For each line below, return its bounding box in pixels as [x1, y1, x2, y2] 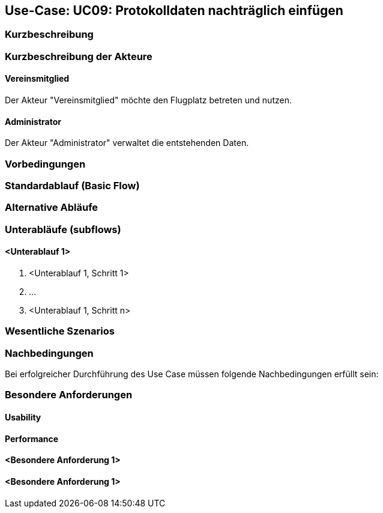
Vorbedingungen [5, 157, 86, 170]
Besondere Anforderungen [5, 389, 133, 401]
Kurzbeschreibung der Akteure [5, 50, 152, 62]
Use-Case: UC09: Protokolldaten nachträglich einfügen [5, 3, 343, 18]
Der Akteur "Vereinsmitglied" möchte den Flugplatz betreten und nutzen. [5, 95, 292, 106]
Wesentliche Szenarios [5, 325, 115, 338]
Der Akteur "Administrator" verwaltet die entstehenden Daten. [5, 138, 249, 148]
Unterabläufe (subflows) [5, 223, 121, 235]
